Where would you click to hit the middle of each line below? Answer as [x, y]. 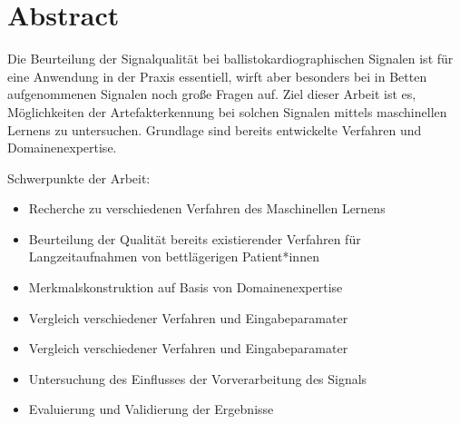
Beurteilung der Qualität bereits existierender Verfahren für [195, 238]
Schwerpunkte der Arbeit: [79, 177]
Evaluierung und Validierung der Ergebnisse [151, 409]
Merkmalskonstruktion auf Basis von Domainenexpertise [186, 287]
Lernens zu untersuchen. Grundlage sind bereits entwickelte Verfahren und [215, 129]
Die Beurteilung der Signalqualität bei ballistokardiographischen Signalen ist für [230, 59]
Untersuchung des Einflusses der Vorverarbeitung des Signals [198, 378]
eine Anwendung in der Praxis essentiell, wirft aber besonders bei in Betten [217, 76]
